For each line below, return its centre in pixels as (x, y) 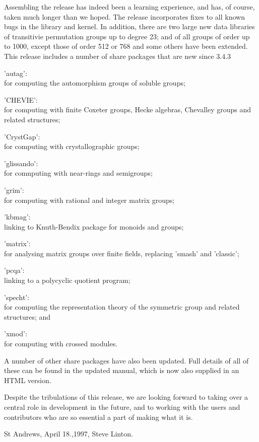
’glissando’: (21, 163)
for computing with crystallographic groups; (72, 146)
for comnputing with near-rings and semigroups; (78, 173)
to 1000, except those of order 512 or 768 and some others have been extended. (126, 46)
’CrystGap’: (22, 136)
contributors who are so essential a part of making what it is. (99, 417)
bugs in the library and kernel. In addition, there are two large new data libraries (129, 26)
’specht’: (17, 297)
